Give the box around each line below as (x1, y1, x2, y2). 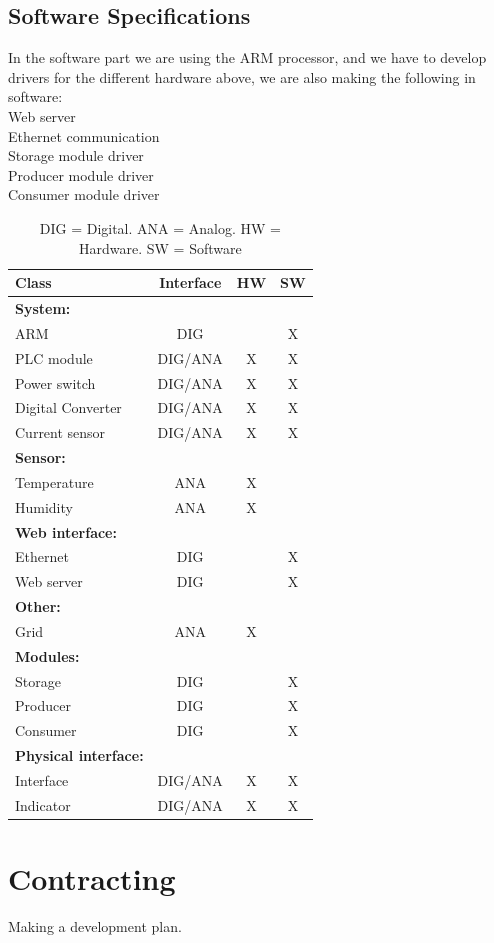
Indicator (15, 794, 71, 815)
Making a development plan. (8, 916, 182, 937)
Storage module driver (8, 145, 144, 166)
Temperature (15, 471, 94, 492)
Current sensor (15, 422, 106, 443)
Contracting (8, 858, 176, 899)
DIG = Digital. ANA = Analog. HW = (39, 217, 281, 238)
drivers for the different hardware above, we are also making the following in (8, 66, 476, 87)
